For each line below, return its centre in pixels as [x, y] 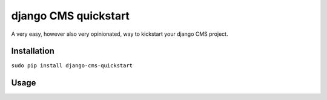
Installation [33, 51]
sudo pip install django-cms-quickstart [72, 66]
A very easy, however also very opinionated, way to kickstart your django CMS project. [120, 34]
